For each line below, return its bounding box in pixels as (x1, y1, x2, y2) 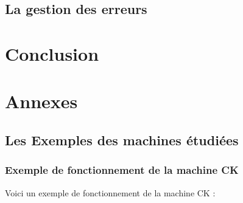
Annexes (5, 89, 78, 114)
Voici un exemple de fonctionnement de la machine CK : (5, 186, 216, 199)
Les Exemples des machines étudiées (5, 130, 239, 149)
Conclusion (5, 41, 99, 66)
